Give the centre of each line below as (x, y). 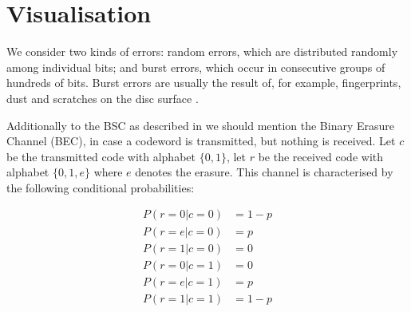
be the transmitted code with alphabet (101, 156)
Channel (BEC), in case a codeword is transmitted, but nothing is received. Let (201, 141)
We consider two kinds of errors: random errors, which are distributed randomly (202, 51)
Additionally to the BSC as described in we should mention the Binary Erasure (201, 125)
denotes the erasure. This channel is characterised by (264, 172)
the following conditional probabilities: (101, 187)
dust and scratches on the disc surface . (103, 98)
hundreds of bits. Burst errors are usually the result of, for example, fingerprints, (204, 83)
